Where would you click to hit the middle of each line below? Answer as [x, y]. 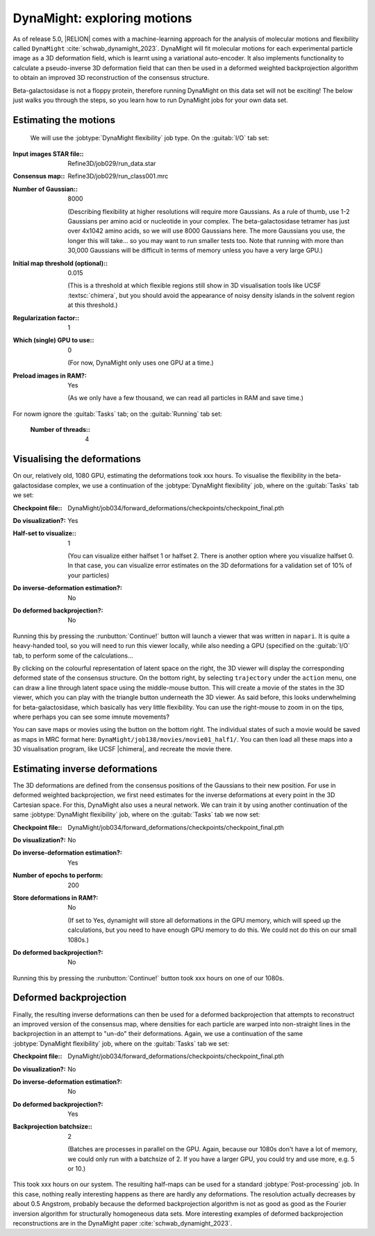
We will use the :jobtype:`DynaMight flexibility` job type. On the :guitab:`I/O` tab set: [150, 138]
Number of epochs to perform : [58, 876]
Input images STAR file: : [48, 153]
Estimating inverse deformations [85, 768]
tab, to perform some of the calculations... [73, 655]
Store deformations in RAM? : [56, 897]
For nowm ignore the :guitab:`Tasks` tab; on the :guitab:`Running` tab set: [117, 414]
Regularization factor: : [46, 318]
